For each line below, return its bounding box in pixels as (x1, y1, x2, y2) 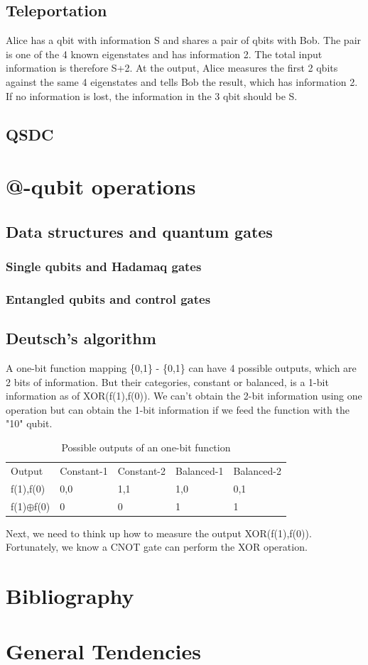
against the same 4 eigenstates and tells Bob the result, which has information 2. (6, 74, 358, 89)
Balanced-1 (175, 463, 224, 478)
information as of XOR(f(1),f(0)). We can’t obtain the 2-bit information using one (6, 388, 362, 403)
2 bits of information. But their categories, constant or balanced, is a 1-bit (6, 374, 329, 389)
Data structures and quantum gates (6, 220, 273, 242)
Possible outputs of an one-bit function (61, 439, 231, 454)
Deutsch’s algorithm (6, 327, 156, 349)
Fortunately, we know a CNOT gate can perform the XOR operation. (6, 539, 308, 554)
